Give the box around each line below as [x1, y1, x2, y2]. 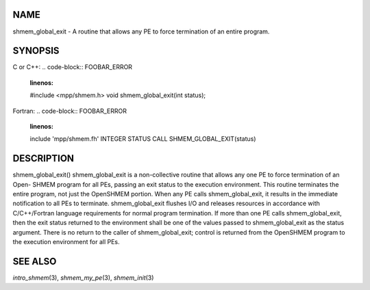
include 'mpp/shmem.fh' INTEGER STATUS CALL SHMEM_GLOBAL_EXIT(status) [29, 135, 256, 143]
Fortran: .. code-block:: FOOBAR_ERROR [12, 107, 127, 115]
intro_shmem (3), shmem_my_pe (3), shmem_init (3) [12, 274, 154, 282]
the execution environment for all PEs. [12, 238, 120, 246]
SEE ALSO [12, 255, 57, 267]
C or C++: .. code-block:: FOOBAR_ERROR [12, 63, 133, 71]
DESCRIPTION [12, 153, 75, 164]
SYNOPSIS [12, 45, 60, 57]
